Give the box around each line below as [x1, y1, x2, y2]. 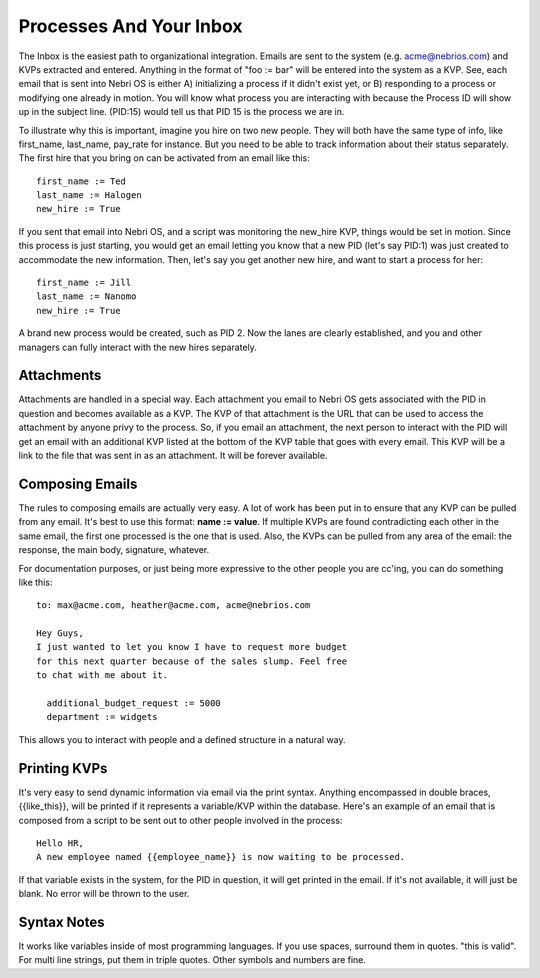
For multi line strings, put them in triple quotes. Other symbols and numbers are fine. [18, 954, 367, 966]
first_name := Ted [36, 175, 127, 187]
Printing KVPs [18, 760, 108, 777]
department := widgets [46, 711, 158, 723]
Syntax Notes [18, 913, 105, 930]
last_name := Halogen [36, 190, 142, 201]
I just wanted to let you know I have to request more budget [36, 641, 348, 653]
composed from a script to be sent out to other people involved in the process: [18, 814, 343, 826]
